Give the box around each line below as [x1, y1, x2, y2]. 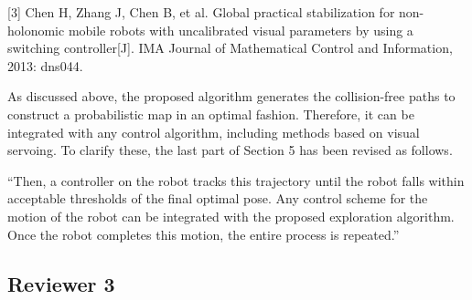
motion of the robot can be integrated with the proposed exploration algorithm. [7, 206, 455, 225]
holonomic [7, 20, 65, 39]
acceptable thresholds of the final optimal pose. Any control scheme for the [7, 189, 428, 208]
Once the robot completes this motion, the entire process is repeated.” [7, 224, 400, 243]
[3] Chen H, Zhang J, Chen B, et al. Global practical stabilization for [7, 3, 395, 21]
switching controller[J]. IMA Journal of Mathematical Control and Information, [7, 38, 453, 57]
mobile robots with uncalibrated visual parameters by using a [68, 20, 413, 39]
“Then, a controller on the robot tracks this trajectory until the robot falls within [7, 171, 465, 190]
